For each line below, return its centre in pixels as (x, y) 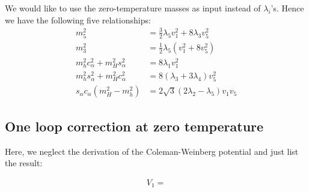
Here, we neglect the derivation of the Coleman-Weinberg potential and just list (152, 151)
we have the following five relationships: (78, 19)
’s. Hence (287, 8)
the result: (24, 163)
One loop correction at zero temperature (134, 126)
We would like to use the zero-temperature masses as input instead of (133, 8)
